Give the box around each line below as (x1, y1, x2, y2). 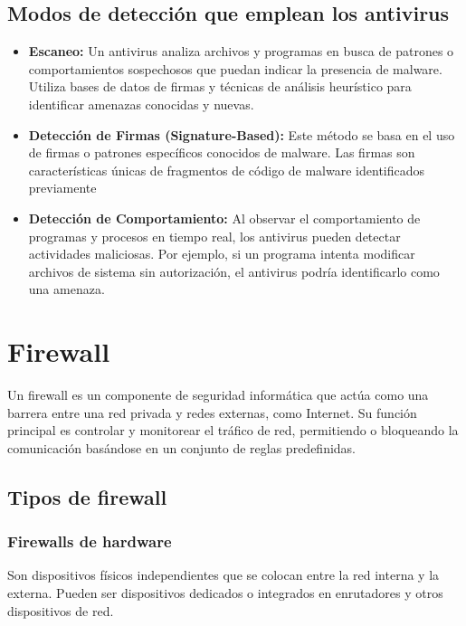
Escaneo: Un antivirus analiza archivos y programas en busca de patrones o (28, 42, 454, 61)
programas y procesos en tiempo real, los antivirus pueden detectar (28, 226, 401, 245)
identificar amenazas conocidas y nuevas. (28, 94, 254, 113)
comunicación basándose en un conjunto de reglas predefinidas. (7, 438, 357, 457)
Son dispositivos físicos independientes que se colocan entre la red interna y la (7, 565, 440, 584)
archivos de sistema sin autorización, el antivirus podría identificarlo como (28, 261, 440, 280)
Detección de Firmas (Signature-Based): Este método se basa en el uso (28, 125, 455, 144)
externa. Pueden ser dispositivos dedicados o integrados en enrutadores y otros (7, 583, 443, 602)
